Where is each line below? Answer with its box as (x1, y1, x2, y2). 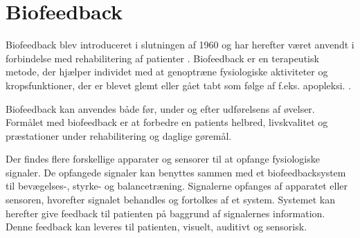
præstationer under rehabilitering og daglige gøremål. (6, 128, 232, 143)
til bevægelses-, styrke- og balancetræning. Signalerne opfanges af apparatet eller (6, 178, 348, 193)
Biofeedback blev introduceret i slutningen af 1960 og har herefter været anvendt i (6, 37, 354, 52)
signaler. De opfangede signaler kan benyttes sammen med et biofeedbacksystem (6, 165, 346, 179)
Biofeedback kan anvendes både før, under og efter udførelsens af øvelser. (6, 101, 315, 116)
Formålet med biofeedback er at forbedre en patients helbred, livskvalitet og (6, 115, 328, 129)
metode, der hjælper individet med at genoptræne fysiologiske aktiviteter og (6, 64, 328, 79)
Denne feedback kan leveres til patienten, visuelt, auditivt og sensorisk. (6, 219, 307, 234)
